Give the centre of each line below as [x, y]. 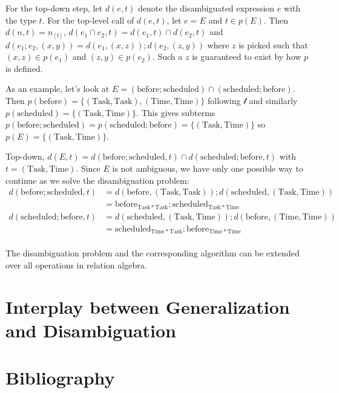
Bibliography [60, 378]
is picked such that [273, 44]
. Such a [167, 57]
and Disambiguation [91, 330]
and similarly [273, 101]
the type [21, 20]
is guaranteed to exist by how [247, 57]
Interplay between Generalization [148, 306]
